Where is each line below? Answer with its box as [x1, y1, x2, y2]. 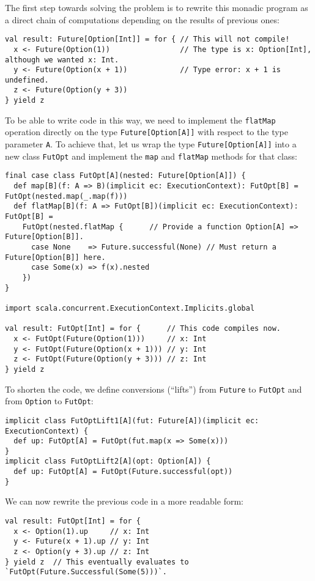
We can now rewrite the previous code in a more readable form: [5, 495, 243, 508]
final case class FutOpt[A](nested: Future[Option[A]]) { [5, 171, 246, 180]
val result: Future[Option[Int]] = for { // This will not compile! [5, 35, 290, 44]
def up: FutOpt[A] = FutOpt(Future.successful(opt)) [13, 467, 233, 476]
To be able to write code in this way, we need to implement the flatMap [5, 113, 276, 126]
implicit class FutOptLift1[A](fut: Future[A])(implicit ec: [5, 416, 259, 425]
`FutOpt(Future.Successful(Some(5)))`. [5, 568, 167, 577]
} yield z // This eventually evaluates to [5, 557, 189, 566]
